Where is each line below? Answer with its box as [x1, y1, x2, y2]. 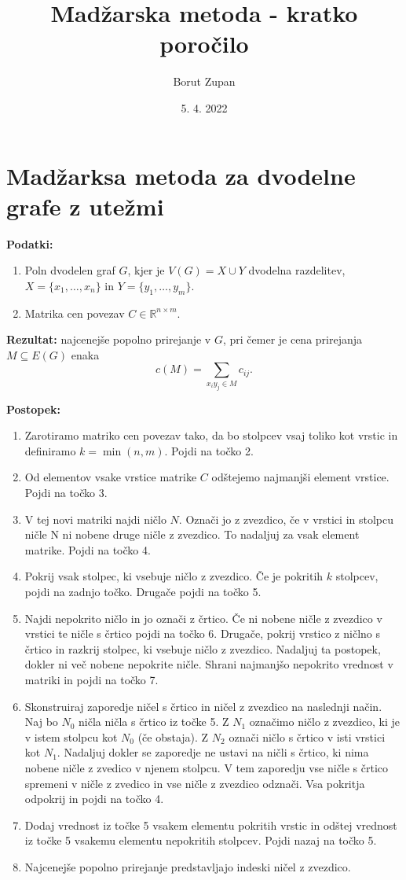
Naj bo [24, 713, 58, 730]
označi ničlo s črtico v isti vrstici [229, 728, 386, 745]
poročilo [159, 28, 249, 60]
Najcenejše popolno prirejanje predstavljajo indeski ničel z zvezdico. [24, 858, 351, 874]
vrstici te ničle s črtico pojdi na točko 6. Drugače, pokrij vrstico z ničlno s [24, 625, 380, 642]
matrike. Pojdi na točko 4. [24, 541, 151, 558]
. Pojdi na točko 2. [164, 442, 254, 458]
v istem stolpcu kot [24, 728, 118, 745]
